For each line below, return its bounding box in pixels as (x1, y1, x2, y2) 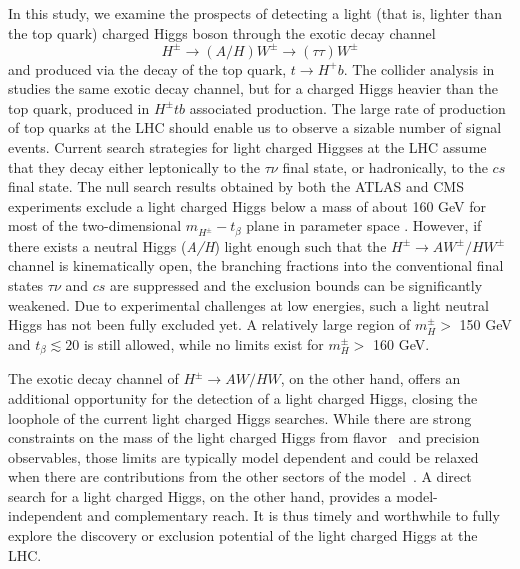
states (8, 275, 44, 296)
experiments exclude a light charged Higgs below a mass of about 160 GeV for (8, 195, 487, 216)
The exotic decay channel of (8, 368, 179, 389)
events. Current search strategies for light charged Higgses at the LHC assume (8, 137, 487, 158)
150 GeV (459, 314, 512, 335)
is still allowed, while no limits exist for (83, 333, 324, 354)
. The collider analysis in (343, 58, 495, 79)
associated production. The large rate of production (189, 97, 506, 118)
